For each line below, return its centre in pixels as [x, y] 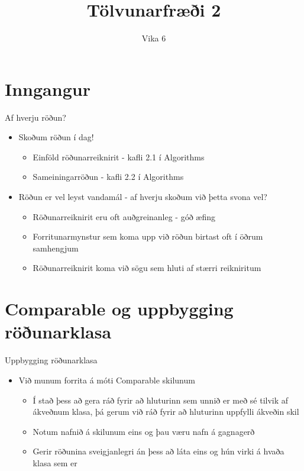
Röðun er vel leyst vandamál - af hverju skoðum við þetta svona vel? [143, 197]
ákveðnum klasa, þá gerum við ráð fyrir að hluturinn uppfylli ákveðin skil [166, 412]
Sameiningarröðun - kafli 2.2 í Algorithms [108, 177]
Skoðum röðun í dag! [56, 137]
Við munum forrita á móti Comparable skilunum [107, 380]
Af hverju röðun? [35, 117]
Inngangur [48, 88]
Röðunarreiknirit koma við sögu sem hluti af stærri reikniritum [147, 268]
